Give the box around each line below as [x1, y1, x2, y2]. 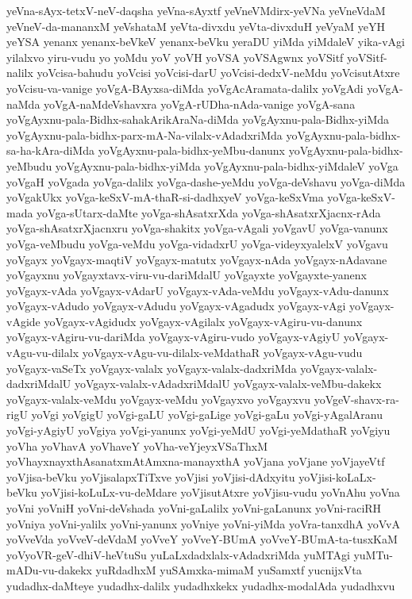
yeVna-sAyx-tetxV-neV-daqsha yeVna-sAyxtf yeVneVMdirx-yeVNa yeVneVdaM [6, 2, 386, 18]
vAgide [6, 313, 40, 329]
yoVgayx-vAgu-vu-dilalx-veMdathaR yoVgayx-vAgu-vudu [82, 344, 363, 361]
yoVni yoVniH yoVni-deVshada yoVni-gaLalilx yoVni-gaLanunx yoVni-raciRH [6, 500, 382, 516]
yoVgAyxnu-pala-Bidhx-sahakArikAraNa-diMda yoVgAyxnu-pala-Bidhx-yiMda [6, 111, 390, 128]
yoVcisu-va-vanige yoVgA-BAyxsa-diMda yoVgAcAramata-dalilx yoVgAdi [6, 79, 364, 96]
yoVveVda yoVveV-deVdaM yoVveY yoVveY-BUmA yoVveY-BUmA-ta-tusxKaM [6, 531, 398, 547]
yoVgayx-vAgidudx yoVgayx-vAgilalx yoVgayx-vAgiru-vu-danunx [44, 313, 363, 329]
